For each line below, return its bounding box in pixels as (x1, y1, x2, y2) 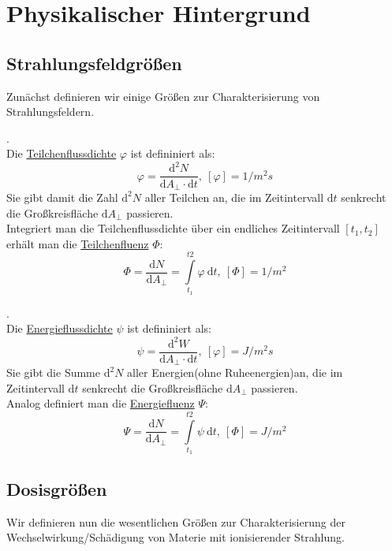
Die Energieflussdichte (6, 320, 113, 337)
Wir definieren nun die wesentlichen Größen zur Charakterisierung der (6, 513, 345, 530)
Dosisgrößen (6, 476, 107, 501)
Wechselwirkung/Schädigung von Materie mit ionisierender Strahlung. (6, 529, 345, 545)
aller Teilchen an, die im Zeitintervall (144, 188, 324, 205)
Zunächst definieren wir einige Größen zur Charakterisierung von (6, 87, 320, 104)
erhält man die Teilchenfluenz (6, 235, 149, 251)
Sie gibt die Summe (6, 364, 100, 381)
